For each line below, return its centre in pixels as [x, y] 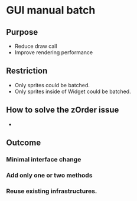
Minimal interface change [44, 159]
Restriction [27, 71]
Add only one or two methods [49, 175]
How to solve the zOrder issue [63, 110]
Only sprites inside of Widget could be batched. [73, 91]
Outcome [24, 143]
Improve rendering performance [54, 52]
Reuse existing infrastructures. [52, 191]
